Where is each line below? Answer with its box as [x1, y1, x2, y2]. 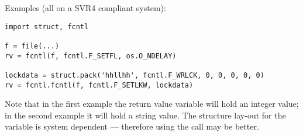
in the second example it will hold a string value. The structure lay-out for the [5, 109, 286, 121]
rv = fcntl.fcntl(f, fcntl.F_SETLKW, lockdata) [5, 81, 194, 89]
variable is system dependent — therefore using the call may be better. [5, 120, 259, 132]
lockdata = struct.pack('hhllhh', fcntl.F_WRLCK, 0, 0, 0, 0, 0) [5, 71, 264, 79]
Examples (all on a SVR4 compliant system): [5, 2, 166, 13]
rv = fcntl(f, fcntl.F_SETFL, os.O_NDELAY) [5, 51, 177, 60]
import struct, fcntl [5, 22, 89, 31]
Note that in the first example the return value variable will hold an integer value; [5, 97, 299, 110]
